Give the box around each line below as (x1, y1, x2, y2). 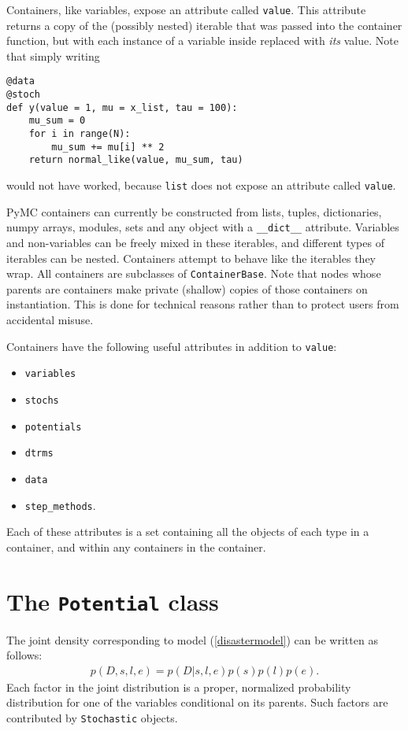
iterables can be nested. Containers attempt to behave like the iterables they (6, 249, 376, 266)
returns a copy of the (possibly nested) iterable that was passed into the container (6, 17, 402, 33)
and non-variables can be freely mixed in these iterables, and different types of (6, 234, 384, 250)
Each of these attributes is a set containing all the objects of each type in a (6, 523, 369, 540)
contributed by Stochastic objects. (6, 710, 178, 725)
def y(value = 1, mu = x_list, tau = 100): (6, 102, 238, 113)
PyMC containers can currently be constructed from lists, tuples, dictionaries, (6, 203, 382, 220)
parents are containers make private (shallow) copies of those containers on (6, 280, 368, 297)
